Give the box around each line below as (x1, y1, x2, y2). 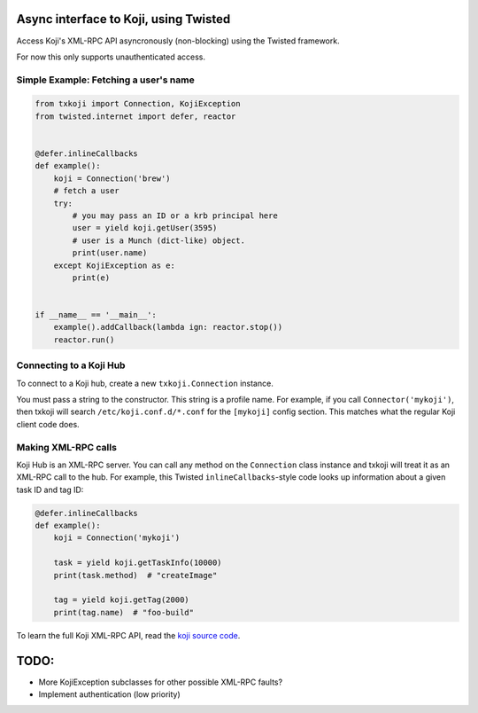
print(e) (72, 272, 111, 283)
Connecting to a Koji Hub (16, 359, 126, 372)
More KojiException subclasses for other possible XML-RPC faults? (38, 677, 283, 687)
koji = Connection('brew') (53, 173, 172, 184)
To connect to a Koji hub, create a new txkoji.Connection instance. (16, 378, 274, 388)
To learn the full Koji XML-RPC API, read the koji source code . (16, 630, 241, 640)
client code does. (16, 419, 80, 429)
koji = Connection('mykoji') (53, 533, 181, 543)
